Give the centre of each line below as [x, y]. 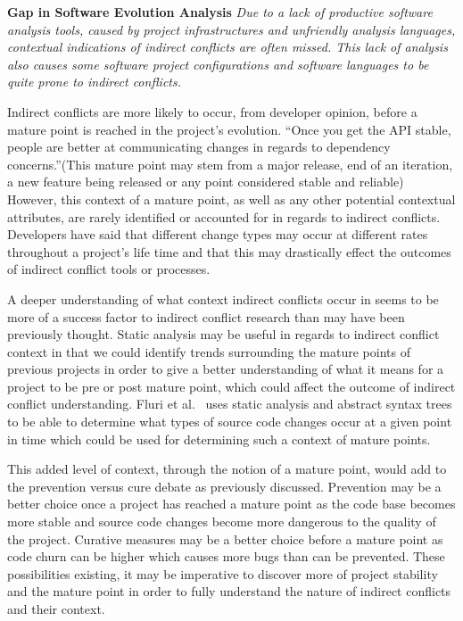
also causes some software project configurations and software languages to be [218, 64]
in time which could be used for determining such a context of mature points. [219, 439]
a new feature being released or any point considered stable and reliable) [206, 182]
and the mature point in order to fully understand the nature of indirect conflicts [229, 591]
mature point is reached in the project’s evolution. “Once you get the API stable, [229, 129]
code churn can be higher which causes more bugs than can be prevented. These [226, 556]
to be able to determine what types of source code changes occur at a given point [230, 422]
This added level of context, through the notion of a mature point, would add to [227, 469]
